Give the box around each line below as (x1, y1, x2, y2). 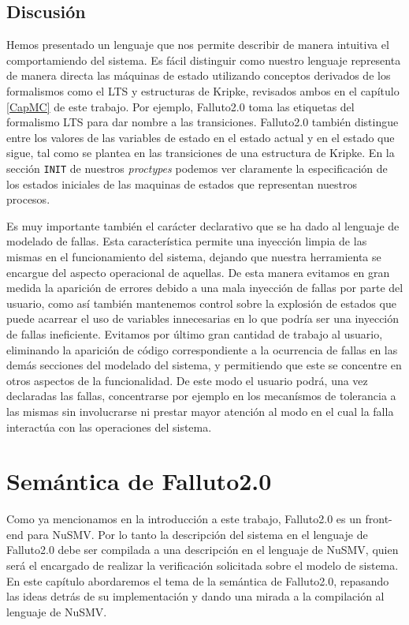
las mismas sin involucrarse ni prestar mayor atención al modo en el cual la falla (6, 402, 394, 419)
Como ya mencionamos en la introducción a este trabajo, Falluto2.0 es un (6, 511, 362, 527)
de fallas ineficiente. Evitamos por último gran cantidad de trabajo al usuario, (6, 325, 383, 342)
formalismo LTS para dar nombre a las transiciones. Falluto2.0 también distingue (6, 114, 399, 130)
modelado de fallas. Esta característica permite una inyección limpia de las (6, 233, 367, 249)
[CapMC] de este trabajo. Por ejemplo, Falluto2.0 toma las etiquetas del (6, 98, 355, 114)
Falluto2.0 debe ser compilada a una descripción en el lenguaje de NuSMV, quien (6, 541, 399, 558)
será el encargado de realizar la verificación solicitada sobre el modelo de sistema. (6, 557, 399, 574)
